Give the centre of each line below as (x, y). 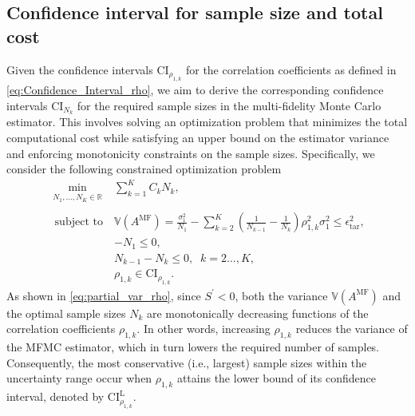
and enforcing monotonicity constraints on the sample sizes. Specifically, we (191, 153)
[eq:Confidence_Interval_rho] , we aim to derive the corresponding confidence (195, 89)
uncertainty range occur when (79, 378)
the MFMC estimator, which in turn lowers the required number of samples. (193, 347)
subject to (79, 222)
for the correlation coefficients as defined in (291, 69)
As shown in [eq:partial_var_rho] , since (104, 295)
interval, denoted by (55, 396)
